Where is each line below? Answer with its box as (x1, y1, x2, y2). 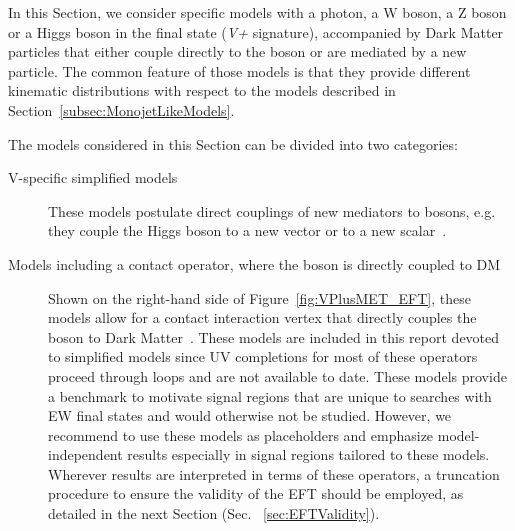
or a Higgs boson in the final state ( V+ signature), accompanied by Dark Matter (8, 21, 504, 42)
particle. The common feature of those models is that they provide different (8, 60, 471, 81)
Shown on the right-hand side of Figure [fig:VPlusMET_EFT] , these (48, 287, 471, 308)
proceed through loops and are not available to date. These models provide (48, 365, 507, 386)
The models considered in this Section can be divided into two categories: (8, 133, 458, 154)
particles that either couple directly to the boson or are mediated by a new (8, 41, 467, 62)
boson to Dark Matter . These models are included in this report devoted (48, 326, 500, 347)
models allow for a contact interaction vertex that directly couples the (48, 307, 477, 328)
